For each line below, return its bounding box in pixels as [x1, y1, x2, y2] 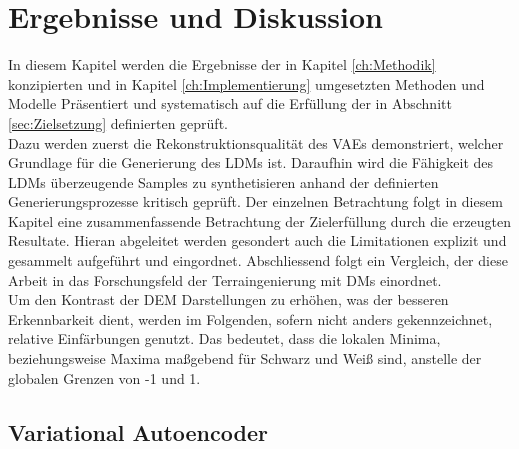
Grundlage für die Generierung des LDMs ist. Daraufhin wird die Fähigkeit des [8, 152, 494, 173]
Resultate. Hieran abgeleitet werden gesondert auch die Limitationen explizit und [8, 230, 507, 251]
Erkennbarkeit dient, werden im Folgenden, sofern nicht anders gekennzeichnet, [8, 308, 493, 329]
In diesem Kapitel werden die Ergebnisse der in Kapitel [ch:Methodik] [8, 54, 436, 75]
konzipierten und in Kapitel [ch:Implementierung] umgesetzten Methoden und [8, 73, 485, 94]
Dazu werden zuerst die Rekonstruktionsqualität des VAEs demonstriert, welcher [8, 132, 504, 153]
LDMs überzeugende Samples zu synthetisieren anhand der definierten [8, 171, 439, 192]
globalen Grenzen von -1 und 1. [8, 367, 201, 388]
